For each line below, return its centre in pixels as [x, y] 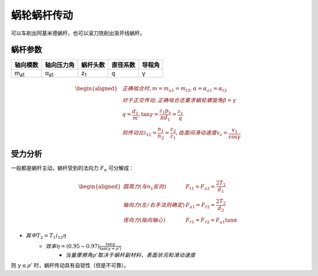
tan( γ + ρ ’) [110, 249]
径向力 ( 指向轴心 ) [144, 220]
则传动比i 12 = [140, 134]
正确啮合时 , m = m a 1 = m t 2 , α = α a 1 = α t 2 [175, 89]
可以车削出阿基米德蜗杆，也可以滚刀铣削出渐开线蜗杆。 [78, 33]
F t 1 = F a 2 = [201, 187]
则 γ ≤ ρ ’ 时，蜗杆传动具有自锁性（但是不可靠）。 [70, 265]
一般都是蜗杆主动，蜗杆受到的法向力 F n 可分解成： [73, 169]
